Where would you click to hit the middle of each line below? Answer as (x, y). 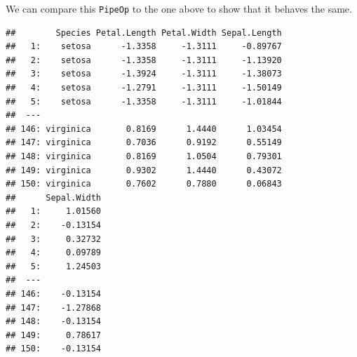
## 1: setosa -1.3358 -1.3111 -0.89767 (144, 47)
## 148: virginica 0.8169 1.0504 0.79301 (144, 156)
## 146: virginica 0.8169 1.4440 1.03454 (144, 129)
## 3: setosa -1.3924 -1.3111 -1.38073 (144, 74)
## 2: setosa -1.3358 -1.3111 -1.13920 (144, 60)
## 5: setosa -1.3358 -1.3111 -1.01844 (144, 101)
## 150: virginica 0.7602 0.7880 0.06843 (144, 184)
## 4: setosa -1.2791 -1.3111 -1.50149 (144, 88)
